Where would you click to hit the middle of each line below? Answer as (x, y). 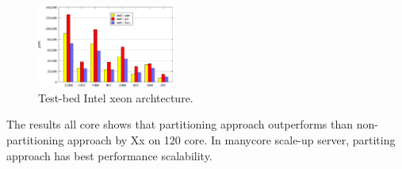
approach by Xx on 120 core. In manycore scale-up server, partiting (232, 139)
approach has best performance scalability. (109, 155)
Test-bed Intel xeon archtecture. (116, 97)
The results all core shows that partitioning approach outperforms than (180, 124)
